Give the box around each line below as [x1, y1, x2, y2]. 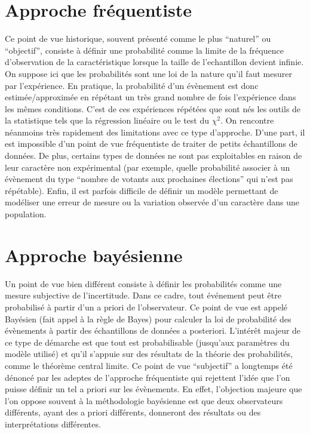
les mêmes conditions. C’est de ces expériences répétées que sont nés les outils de [5, 102, 301, 115]
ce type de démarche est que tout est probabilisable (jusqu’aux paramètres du [5, 335, 290, 348]
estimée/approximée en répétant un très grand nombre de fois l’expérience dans [5, 91, 296, 103]
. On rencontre [220, 114, 274, 127]
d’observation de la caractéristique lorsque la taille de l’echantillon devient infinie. [5, 56, 304, 68]
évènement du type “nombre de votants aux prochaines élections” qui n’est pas [5, 173, 293, 185]
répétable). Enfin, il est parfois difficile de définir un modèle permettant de [5, 184, 278, 196]
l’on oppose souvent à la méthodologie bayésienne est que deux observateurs [5, 394, 283, 407]
